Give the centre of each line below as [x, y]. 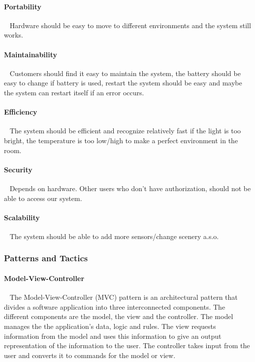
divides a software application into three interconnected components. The [115, 306]
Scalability [22, 217]
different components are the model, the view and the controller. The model [119, 316]
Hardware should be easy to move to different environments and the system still [130, 25]
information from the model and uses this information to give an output [113, 336]
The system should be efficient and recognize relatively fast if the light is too [125, 131]
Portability [23, 6]
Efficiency [21, 112]
